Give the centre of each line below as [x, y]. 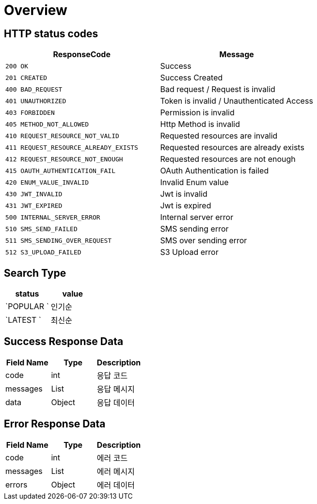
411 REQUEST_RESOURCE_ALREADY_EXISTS [72, 147]
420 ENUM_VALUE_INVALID [47, 182]
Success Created [191, 78]
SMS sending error [194, 229]
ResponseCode [82, 55]
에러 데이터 [116, 485]
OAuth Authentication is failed [214, 171]
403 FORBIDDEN [30, 112]
